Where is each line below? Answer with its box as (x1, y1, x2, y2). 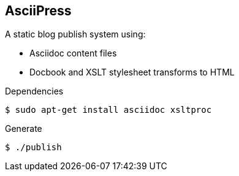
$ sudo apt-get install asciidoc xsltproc (5, 105, 212, 115)
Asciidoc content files (29, 48, 117, 59)
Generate (5, 123, 42, 134)
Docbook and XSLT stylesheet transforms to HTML (29, 67, 235, 78)
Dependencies (5, 86, 64, 97)
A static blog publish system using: (5, 29, 146, 40)
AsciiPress (5, 3, 72, 18)
